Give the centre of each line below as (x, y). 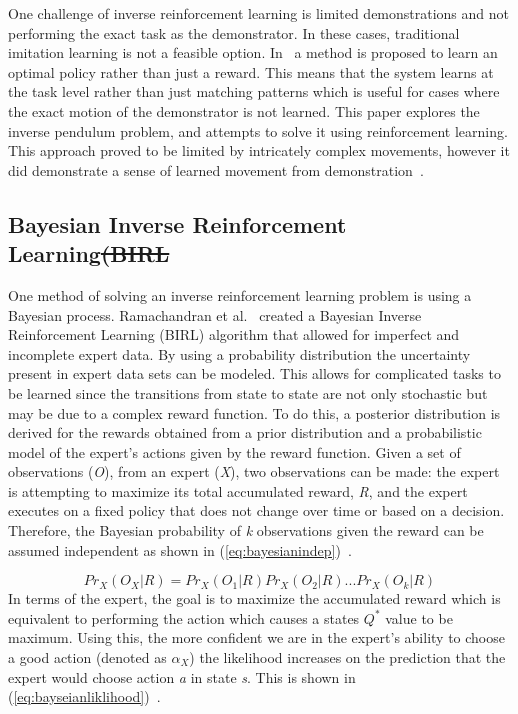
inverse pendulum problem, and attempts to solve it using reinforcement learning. (258, 130)
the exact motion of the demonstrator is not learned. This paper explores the (244, 110)
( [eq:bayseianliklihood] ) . (84, 696)
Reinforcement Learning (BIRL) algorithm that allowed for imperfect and (234, 334)
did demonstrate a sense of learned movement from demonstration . (216, 169)
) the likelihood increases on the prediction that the (347, 657)
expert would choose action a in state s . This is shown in (182, 676)
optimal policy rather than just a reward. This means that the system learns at (251, 71)
